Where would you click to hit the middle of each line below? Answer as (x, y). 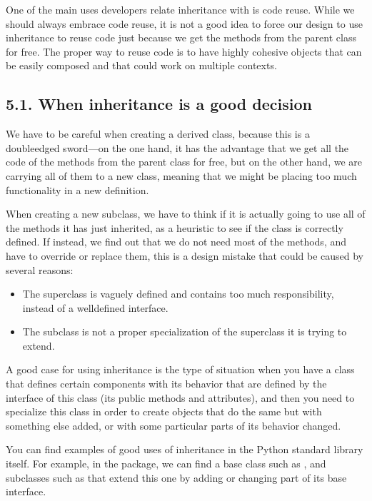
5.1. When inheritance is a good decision (159, 104)
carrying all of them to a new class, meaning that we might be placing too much (181, 175)
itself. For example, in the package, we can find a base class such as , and (166, 464)
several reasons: (40, 269)
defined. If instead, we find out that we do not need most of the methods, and (176, 242)
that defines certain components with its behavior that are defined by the (166, 384)
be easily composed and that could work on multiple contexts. (141, 65)
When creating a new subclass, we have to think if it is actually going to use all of (186, 214)
